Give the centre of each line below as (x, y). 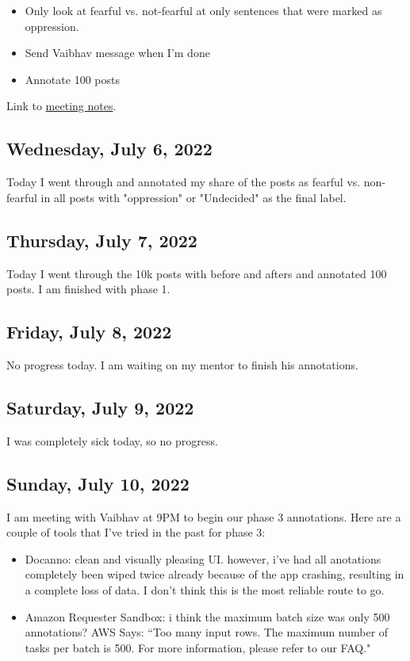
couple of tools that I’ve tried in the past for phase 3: (136, 532)
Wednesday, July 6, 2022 (109, 149)
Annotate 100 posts (72, 79)
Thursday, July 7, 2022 (102, 240)
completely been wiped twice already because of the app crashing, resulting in (215, 574)
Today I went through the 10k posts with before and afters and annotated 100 (197, 273)
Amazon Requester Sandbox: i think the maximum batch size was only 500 (207, 616)
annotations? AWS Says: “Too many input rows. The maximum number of (207, 632)
